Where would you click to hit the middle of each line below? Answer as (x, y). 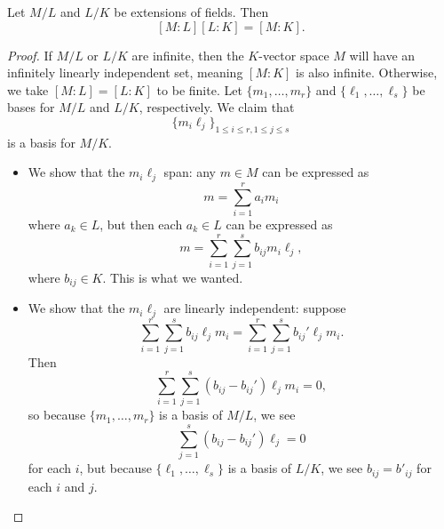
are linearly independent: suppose (255, 308)
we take (28, 89)
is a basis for (41, 142)
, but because (115, 468)
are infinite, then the (188, 55)
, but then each (141, 224)
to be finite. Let (199, 89)
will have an (382, 55)
